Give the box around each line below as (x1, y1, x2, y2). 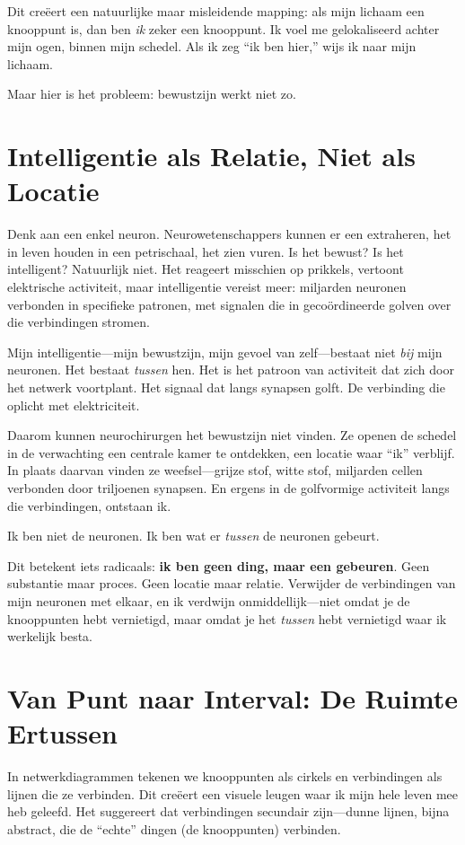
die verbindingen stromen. (7, 312, 150, 331)
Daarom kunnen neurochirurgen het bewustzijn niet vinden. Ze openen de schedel (7, 426, 457, 445)
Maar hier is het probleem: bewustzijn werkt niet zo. (7, 84, 296, 103)
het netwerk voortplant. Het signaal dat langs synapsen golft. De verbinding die (7, 378, 445, 397)
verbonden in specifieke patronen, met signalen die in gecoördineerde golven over (7, 295, 452, 313)
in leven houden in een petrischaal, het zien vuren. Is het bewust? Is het (7, 242, 404, 260)
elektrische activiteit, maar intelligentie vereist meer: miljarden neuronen (7, 277, 407, 296)
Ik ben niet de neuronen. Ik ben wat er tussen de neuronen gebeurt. (7, 526, 380, 545)
